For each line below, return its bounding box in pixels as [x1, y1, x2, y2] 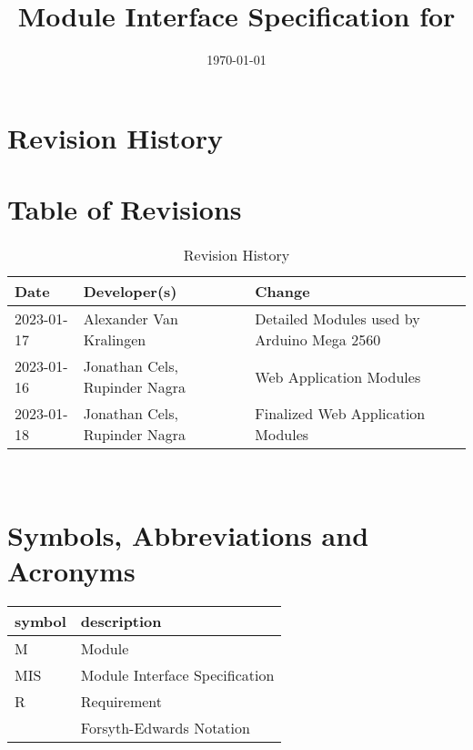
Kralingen [83, 329, 146, 351]
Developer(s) [83, 281, 177, 303]
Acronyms [7, 552, 136, 589]
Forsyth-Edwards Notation [80, 716, 250, 738]
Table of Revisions [7, 190, 242, 228]
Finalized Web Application [255, 403, 426, 425]
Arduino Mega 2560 [255, 329, 381, 351]
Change [255, 281, 310, 303]
